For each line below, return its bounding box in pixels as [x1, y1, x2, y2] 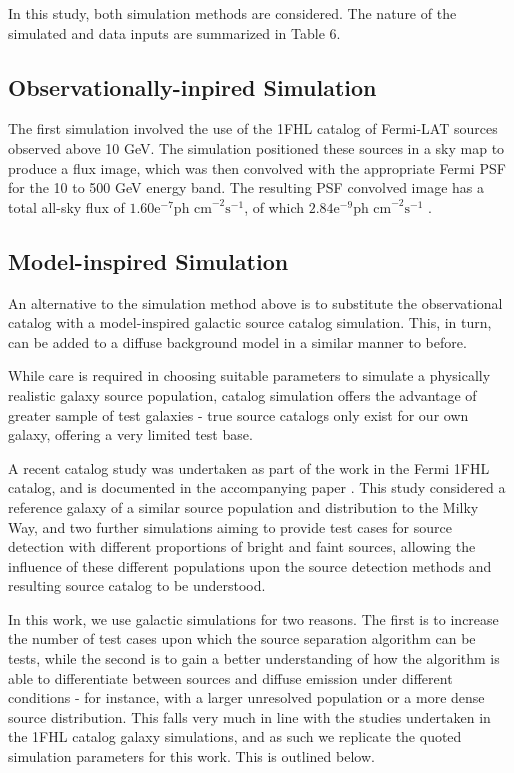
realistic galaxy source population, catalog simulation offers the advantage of [8, 384, 477, 405]
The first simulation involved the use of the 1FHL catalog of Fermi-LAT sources [8, 118, 498, 139]
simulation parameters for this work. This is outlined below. [8, 746, 375, 767]
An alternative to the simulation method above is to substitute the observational [8, 292, 503, 313]
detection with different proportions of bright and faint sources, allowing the [8, 536, 476, 557]
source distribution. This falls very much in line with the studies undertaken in [8, 706, 491, 727]
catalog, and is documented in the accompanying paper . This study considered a [8, 477, 506, 498]
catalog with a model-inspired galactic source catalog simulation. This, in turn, [8, 312, 492, 333]
